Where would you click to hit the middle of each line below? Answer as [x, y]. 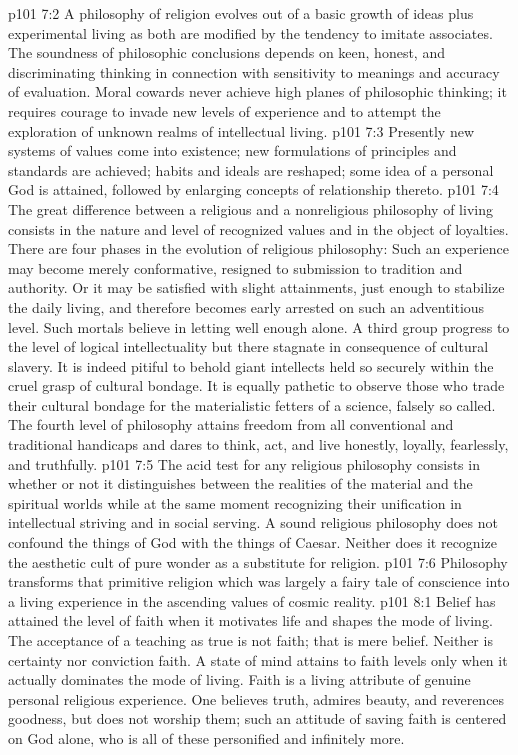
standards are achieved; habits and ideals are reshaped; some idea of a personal [251, 169]
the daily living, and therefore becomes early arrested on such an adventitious [246, 306]
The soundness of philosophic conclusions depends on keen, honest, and [226, 52]
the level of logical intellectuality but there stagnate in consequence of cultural [248, 346]
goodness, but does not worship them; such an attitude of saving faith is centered [257, 718]
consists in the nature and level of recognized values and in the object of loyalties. [258, 228]
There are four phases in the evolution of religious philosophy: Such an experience [259, 248]
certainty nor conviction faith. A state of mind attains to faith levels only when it [258, 659]
